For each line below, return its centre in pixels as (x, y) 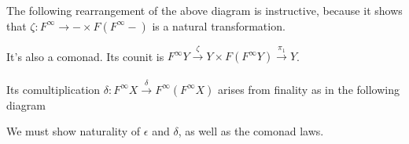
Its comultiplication (53, 89)
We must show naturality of (74, 131)
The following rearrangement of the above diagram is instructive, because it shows (204, 10)
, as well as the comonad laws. (251, 131)
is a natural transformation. (219, 25)
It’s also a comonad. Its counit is (85, 56)
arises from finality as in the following (309, 89)
